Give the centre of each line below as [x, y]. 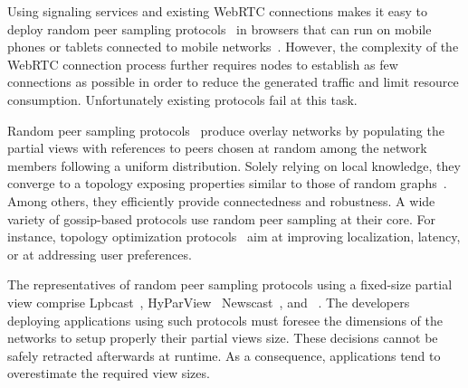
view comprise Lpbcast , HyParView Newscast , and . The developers [209, 302]
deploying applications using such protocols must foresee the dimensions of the [225, 320]
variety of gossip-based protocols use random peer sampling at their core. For [222, 218]
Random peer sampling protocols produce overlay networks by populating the [226, 130]
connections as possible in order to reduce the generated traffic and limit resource [233, 82]
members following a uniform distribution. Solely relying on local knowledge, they [234, 165]
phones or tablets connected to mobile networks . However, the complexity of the [233, 47]
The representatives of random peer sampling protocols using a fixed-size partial [230, 284]
